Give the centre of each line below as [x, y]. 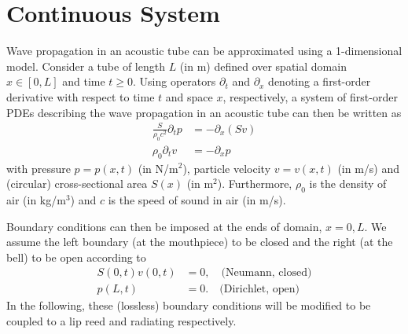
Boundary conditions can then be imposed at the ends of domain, [164, 226]
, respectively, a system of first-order [310, 96]
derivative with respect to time [81, 96]
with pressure [39, 168]
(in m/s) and [369, 168]
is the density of [348, 184]
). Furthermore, [255, 184]
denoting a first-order [320, 81]
